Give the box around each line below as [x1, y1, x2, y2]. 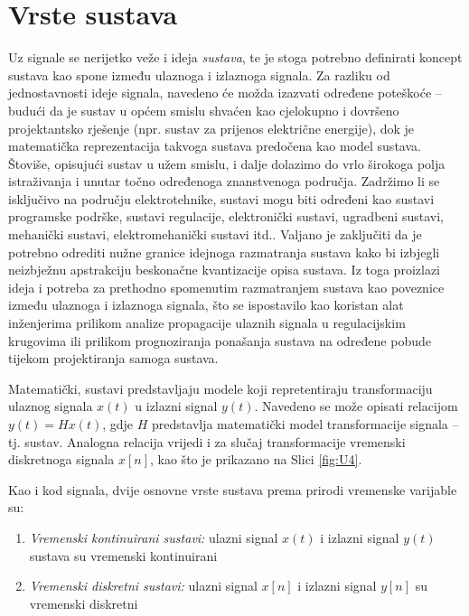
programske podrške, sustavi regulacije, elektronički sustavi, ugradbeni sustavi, [8, 207, 444, 226]
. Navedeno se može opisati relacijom [254, 397, 458, 415]
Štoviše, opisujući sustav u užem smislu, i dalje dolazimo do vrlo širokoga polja [8, 154, 446, 173]
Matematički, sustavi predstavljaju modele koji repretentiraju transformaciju [8, 378, 433, 397]
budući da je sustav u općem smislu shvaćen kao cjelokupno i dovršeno [8, 100, 399, 119]
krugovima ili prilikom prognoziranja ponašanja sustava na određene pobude [8, 331, 431, 350]
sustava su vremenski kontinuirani [29, 546, 218, 565]
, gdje [102, 415, 134, 433]
